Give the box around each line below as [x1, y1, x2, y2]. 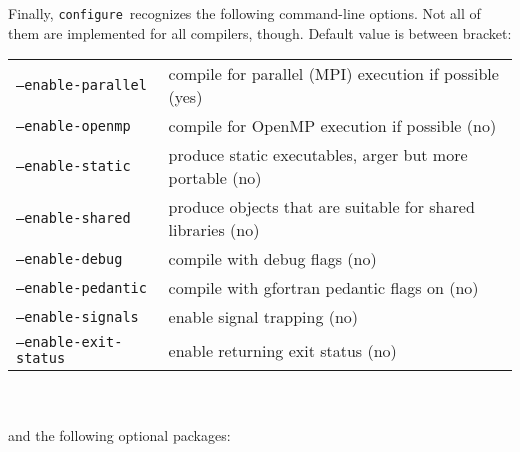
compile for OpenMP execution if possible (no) [168, 114, 497, 138]
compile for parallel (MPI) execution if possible [168, 62, 499, 86]
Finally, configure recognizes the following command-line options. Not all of [8, 3, 481, 23]
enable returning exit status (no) [168, 338, 397, 362]
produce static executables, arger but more [168, 143, 468, 167]
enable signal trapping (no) [168, 305, 359, 329]
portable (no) [168, 166, 262, 190]
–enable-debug [16, 250, 123, 267]
